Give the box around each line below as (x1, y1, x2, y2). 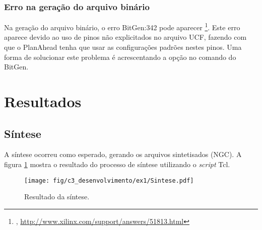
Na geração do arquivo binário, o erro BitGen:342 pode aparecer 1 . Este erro (4, 21, 240, 32)
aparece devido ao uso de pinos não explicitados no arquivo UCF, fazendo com (4, 32, 247, 42)
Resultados (4, 91, 82, 112)
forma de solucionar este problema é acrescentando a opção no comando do (4, 51, 236, 62)
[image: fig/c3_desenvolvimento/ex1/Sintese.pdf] (24, 177, 194, 184)
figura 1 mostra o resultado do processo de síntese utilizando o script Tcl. (4, 159, 230, 170)
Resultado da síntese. (24, 191, 90, 202)
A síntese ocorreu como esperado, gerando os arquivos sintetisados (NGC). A (4, 149, 242, 160)
